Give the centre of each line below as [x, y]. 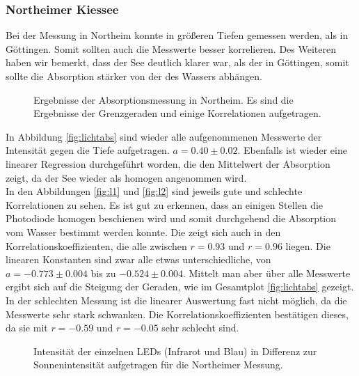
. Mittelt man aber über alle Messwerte [266, 273]
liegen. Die [308, 245]
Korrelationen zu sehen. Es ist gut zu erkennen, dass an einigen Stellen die [165, 204]
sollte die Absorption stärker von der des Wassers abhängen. [134, 76]
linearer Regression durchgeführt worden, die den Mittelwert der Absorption [168, 163]
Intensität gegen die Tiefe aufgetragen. [88, 150]
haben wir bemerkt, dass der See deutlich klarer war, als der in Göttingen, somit [177, 62]
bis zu [103, 273]
